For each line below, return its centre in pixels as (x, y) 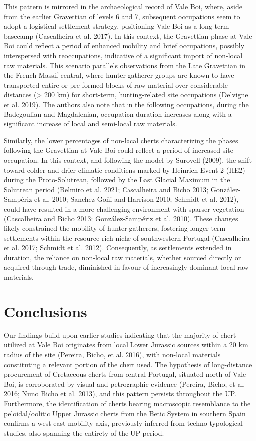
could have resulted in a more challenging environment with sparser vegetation (124, 208)
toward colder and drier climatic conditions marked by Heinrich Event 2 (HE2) (125, 169)
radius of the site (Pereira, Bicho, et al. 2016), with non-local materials (112, 354)
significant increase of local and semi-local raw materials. (91, 124)
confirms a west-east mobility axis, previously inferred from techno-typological (123, 423)
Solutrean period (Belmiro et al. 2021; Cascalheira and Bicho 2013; (106, 189)
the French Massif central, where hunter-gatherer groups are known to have (119, 75)
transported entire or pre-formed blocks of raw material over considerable (116, 84)
